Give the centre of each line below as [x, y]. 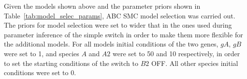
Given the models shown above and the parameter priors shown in [102, 6]
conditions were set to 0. [40, 72]
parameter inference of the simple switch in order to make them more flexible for [123, 34]
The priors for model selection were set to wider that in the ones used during [118, 25]
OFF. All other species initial [195, 63]
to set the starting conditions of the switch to [71, 63]
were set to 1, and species [42, 53]
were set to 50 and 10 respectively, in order [176, 53]
